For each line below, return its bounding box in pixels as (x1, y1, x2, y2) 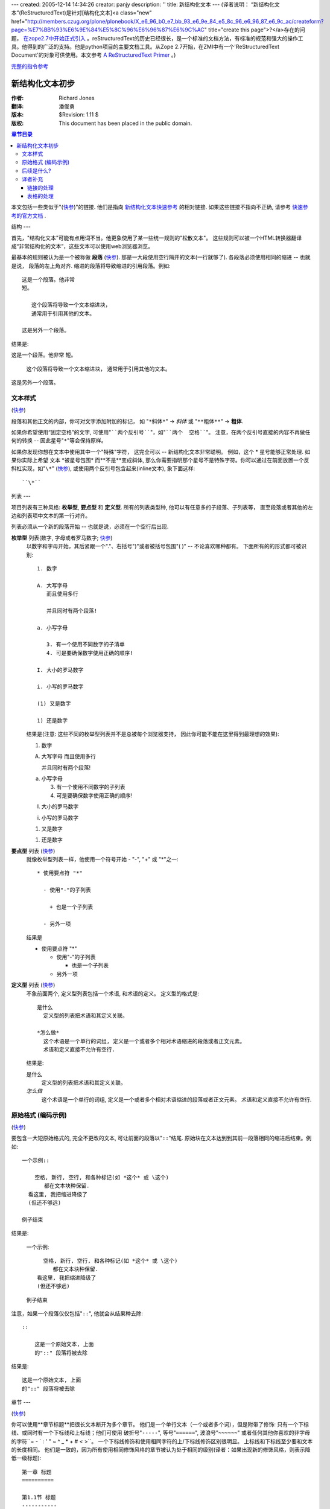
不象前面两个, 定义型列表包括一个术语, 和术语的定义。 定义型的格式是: (26, 990, 199, 997)
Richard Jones (59, 94, 95, 101)
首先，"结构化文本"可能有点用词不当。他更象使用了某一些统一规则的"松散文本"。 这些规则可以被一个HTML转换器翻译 (11, 234, 302, 241)
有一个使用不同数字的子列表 (56, 783, 125, 791)
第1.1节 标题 (22, 1494, 56, 1501)
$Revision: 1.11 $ (59, 111, 99, 118)
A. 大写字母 (37, 582, 68, 589)
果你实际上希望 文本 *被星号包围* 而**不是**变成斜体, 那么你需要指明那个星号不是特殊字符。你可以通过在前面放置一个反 (11, 456, 309, 464)
